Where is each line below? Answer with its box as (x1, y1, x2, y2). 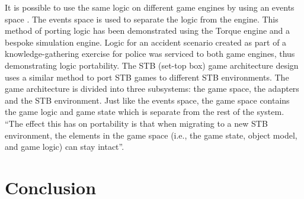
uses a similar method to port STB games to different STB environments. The (5, 70, 289, 83)
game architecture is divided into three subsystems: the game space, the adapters (5, 82, 299, 95)
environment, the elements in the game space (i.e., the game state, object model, (5, 129, 297, 141)
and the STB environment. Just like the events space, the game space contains (5, 94, 290, 106)
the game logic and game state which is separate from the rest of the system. (5, 105, 284, 118)
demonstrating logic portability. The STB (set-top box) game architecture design (5, 59, 299, 71)
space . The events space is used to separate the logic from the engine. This (5, 12, 279, 25)
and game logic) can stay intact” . (5, 140, 124, 153)
